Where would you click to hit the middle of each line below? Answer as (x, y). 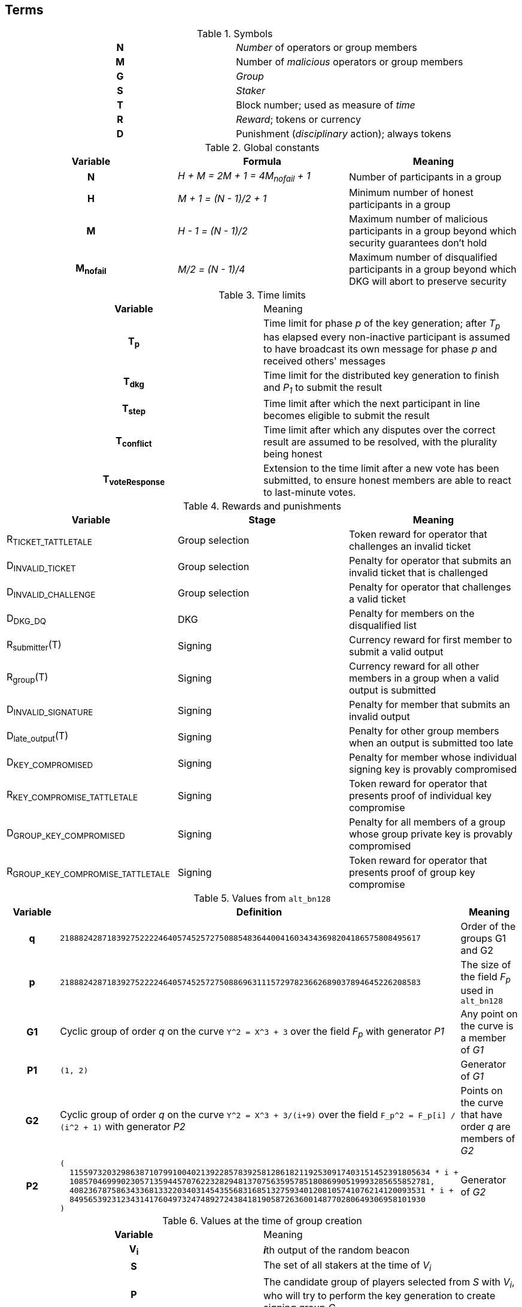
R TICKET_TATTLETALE (49, 540)
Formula (262, 162)
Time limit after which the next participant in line (372, 403)
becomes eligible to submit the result (347, 415)
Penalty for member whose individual (433, 757)
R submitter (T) (34, 646)
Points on (482, 1091)
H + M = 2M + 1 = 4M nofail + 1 (244, 177)
